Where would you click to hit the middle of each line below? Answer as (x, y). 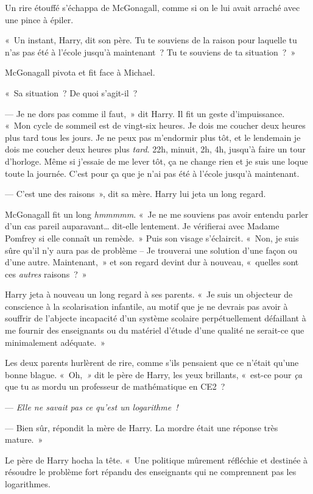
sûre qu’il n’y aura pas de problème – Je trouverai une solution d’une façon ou (151, 250)
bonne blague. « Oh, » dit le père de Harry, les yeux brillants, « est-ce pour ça (154, 374)
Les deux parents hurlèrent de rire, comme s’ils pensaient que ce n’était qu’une (152, 363)
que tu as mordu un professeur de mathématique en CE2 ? (115, 386)
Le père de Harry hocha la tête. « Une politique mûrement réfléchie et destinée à (156, 460)
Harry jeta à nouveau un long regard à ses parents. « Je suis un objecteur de (149, 294)
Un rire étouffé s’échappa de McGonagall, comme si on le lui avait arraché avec (153, 7)
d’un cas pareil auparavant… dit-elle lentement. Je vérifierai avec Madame (142, 226)
